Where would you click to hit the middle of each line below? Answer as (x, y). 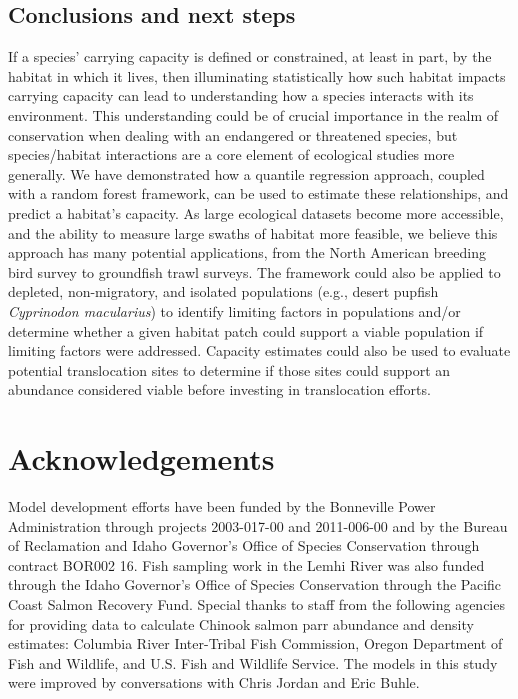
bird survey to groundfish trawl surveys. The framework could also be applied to (254, 271)
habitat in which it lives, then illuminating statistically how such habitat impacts (257, 75)
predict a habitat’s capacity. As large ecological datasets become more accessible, (256, 212)
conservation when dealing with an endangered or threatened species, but (233, 134)
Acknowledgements (141, 458)
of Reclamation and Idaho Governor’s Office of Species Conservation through (244, 545)
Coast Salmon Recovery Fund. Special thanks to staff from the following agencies (256, 603)
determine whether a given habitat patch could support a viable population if (246, 330)
